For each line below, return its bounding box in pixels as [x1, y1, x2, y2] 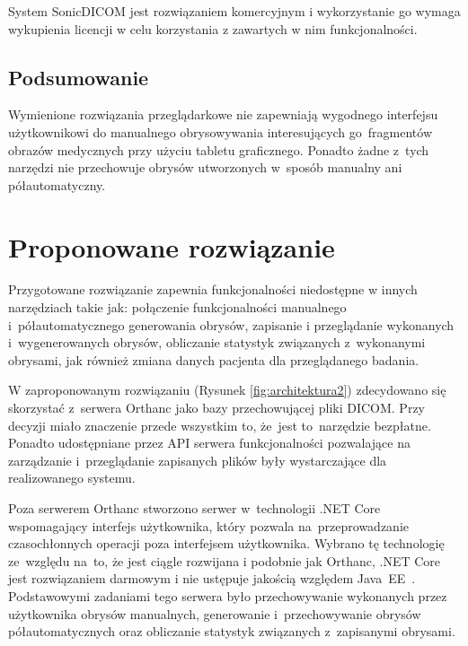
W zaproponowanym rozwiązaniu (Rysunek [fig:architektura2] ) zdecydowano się [8, 380, 446, 399]
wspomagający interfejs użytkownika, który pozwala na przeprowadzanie [8, 516, 409, 535]
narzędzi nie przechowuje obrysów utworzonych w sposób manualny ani [8, 158, 402, 177]
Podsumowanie [8, 63, 149, 91]
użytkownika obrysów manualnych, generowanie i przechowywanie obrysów [8, 604, 421, 623]
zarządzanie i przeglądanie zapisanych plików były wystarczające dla [8, 450, 387, 469]
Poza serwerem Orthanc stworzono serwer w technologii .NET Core [8, 499, 381, 518]
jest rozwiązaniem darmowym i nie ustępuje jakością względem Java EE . [8, 569, 416, 588]
